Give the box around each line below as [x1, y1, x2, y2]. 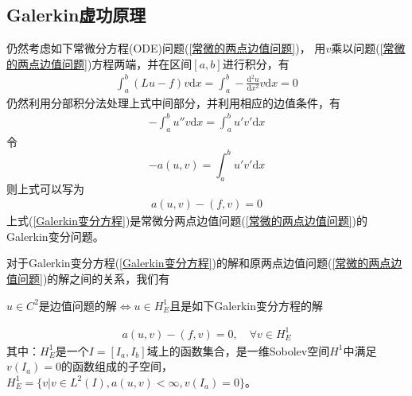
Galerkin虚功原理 [6, 2, 146, 27]
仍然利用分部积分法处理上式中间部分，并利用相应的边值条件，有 [6, 94, 340, 111]
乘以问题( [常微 [331, 40, 406, 56]
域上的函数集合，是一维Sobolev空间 [146, 342, 330, 359]
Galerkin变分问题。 [6, 227, 104, 244]
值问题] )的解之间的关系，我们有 [6, 270, 170, 286]
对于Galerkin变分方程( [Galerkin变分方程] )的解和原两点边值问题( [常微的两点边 [6, 254, 402, 271]
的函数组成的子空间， [61, 358, 173, 375]
